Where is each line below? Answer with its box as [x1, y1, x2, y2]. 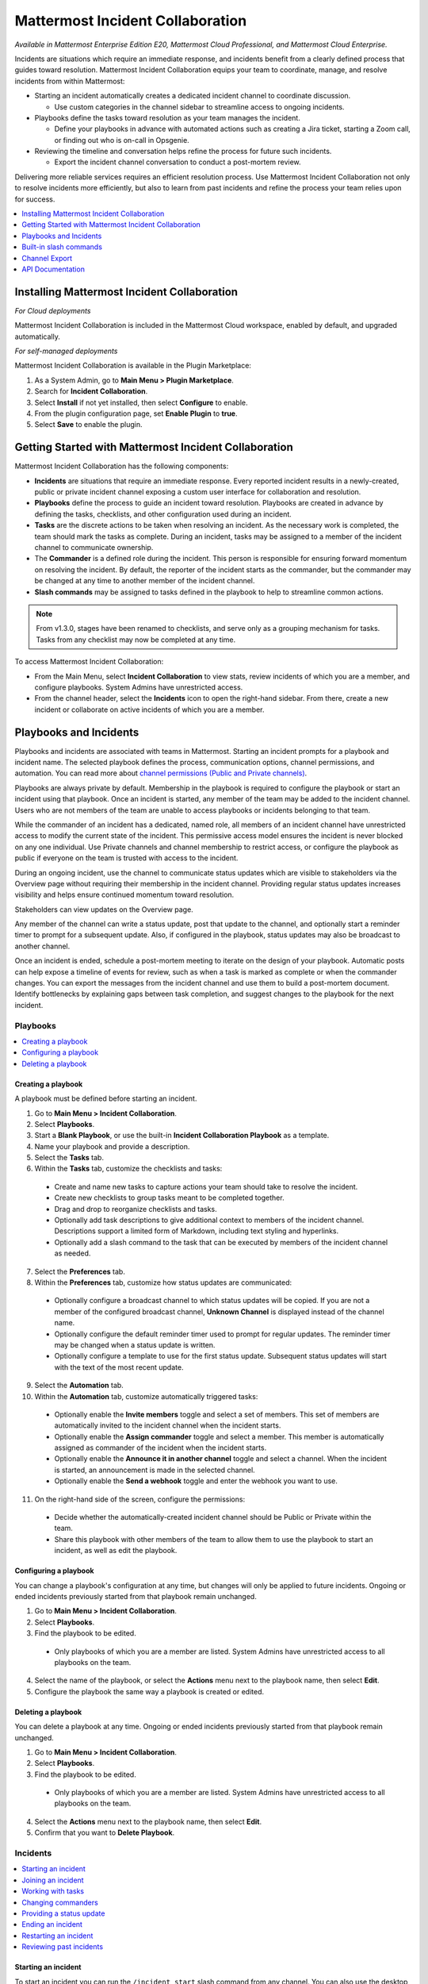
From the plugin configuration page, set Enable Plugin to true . [34, 409, 238, 418]
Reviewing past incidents [21, 1942, 103, 1951]
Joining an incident [21, 1875, 84, 1885]
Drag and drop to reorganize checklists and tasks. [54, 1204, 217, 1213]
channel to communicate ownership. [34, 543, 154, 552]
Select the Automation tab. [34, 1381, 124, 1390]
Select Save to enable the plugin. [34, 420, 143, 429]
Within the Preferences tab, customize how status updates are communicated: [34, 1278, 292, 1287]
